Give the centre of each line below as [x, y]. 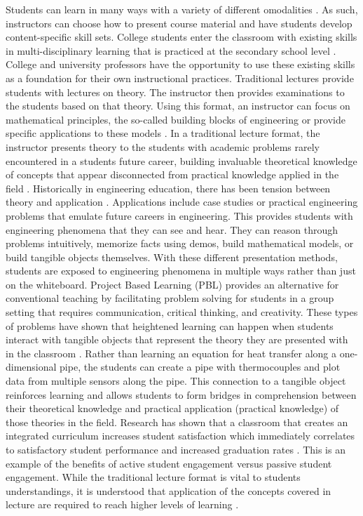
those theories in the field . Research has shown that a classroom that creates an [177, 422]
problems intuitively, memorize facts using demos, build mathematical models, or [180, 243]
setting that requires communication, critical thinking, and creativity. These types [182, 312]
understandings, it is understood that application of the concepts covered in [169, 490]
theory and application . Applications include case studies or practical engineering [182, 202]
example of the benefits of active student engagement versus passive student [169, 463]
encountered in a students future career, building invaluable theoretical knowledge [181, 160]
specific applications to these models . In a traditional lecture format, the [163, 133]
